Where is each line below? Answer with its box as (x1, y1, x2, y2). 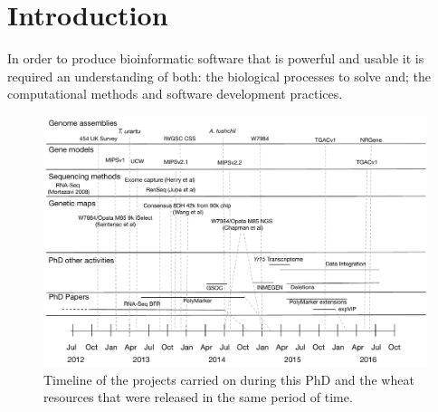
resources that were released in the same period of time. (43, 388, 353, 407)
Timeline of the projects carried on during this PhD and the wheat (43, 369, 414, 388)
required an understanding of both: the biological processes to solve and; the (7, 66, 432, 85)
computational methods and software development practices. (7, 84, 343, 103)
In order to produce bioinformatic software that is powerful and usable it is (7, 49, 424, 68)
